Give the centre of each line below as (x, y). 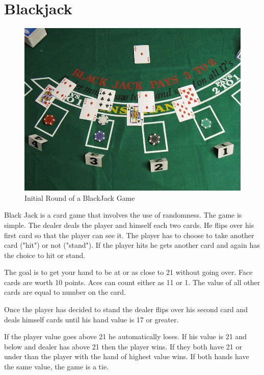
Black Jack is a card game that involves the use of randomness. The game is (123, 215)
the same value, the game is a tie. (57, 367)
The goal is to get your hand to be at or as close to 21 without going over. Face (128, 272)
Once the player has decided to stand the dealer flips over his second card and (126, 309)
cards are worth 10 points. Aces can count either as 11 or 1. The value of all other (132, 282)
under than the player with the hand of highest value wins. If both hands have (127, 356)
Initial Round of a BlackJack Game (80, 197)
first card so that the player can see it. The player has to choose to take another (129, 235)
